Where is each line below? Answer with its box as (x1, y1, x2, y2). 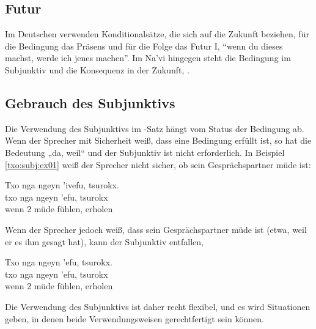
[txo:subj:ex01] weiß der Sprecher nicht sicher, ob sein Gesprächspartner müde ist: (5, 158, 311, 171)
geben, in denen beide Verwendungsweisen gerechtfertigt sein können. (5, 312, 264, 325)
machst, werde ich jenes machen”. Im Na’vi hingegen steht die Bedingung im (5, 51, 291, 64)
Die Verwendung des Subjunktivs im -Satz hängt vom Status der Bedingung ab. (5, 122, 304, 135)
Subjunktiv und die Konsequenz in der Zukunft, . (5, 63, 189, 76)
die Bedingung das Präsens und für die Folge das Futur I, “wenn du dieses (5, 39, 283, 52)
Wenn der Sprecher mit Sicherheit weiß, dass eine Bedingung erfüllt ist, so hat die (5, 134, 312, 147)
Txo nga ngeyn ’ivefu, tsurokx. (5, 179, 119, 191)
